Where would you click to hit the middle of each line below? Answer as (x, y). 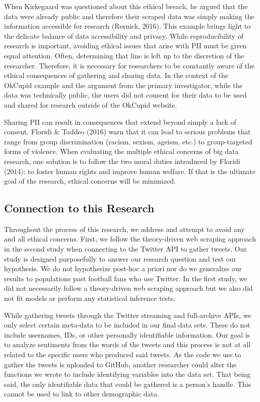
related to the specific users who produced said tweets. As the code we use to (123, 354)
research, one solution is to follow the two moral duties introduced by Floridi (122, 161)
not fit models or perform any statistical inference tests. (90, 298)
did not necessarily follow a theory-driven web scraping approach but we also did (128, 288)
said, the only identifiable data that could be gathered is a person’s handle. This (128, 384)
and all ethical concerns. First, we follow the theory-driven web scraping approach (130, 239)
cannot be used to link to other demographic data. (82, 394)
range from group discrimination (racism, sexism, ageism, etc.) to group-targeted (128, 141)
